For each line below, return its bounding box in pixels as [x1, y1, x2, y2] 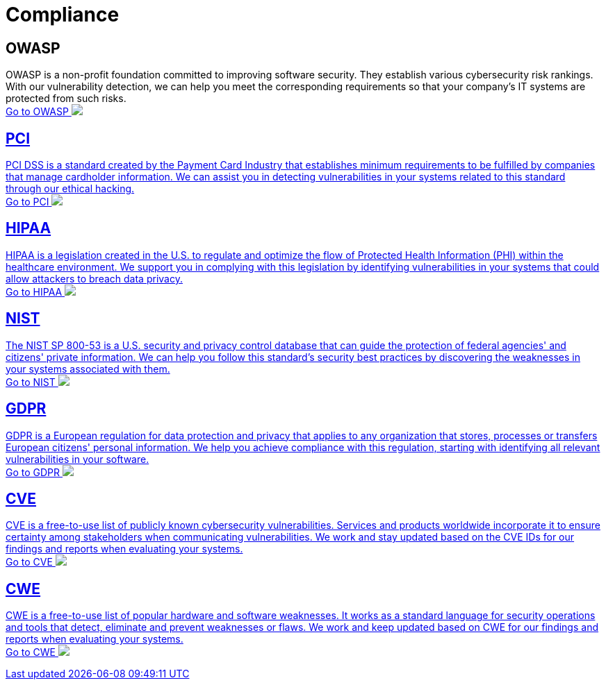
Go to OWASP [6, 105, 69, 118]
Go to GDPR [6, 466, 60, 478]
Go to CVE [6, 556, 53, 568]
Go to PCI [6, 196, 49, 208]
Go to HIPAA [6, 285, 63, 298]
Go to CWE [6, 646, 56, 659]
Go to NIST [6, 375, 56, 388]
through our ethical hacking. [6, 183, 135, 195]
